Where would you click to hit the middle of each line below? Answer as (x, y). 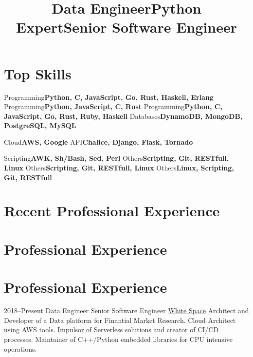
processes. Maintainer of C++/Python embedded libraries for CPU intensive (118, 339)
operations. (20, 348)
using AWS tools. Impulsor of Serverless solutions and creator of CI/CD (111, 329)
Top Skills (38, 73)
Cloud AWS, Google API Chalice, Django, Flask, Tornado (99, 141)
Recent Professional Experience (112, 211)
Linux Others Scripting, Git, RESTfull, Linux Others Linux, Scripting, (119, 168)
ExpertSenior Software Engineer (126, 27)
